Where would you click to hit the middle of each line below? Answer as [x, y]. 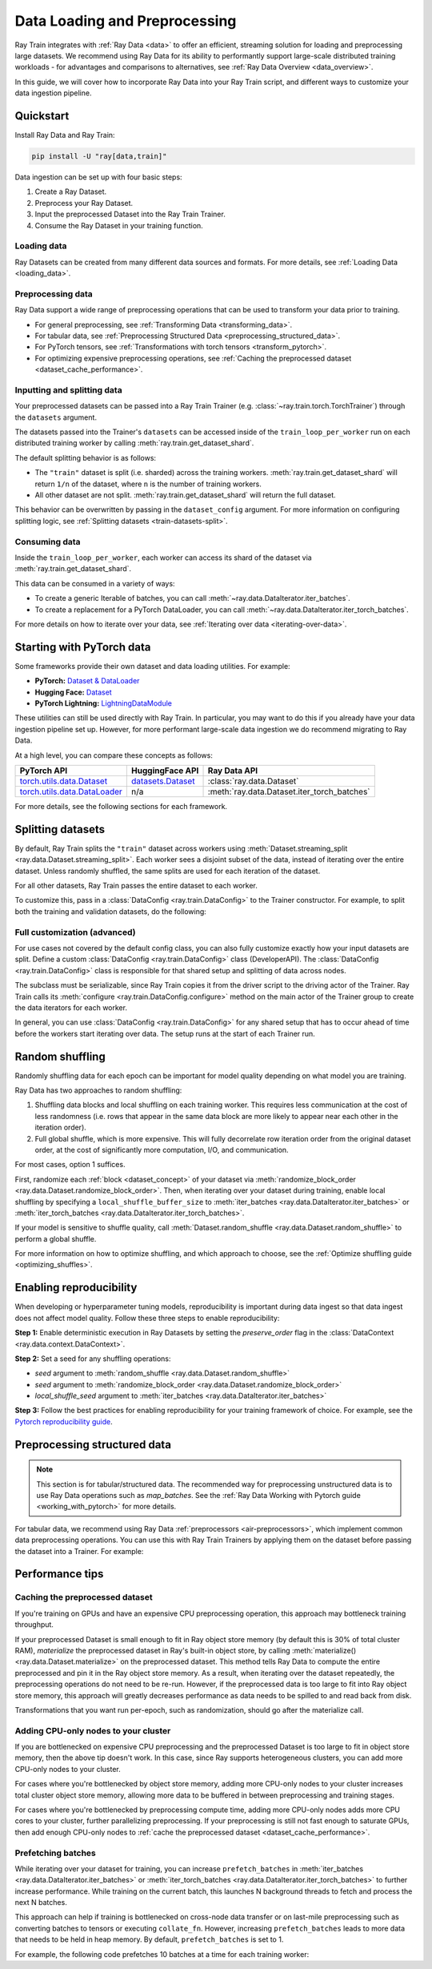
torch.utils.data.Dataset [64, 781]
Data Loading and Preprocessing [126, 21]
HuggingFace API [165, 771]
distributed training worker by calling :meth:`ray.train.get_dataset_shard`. [134, 443]
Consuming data [48, 542]
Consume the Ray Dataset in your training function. [119, 225]
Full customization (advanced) [75, 932]
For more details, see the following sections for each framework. [121, 806]
